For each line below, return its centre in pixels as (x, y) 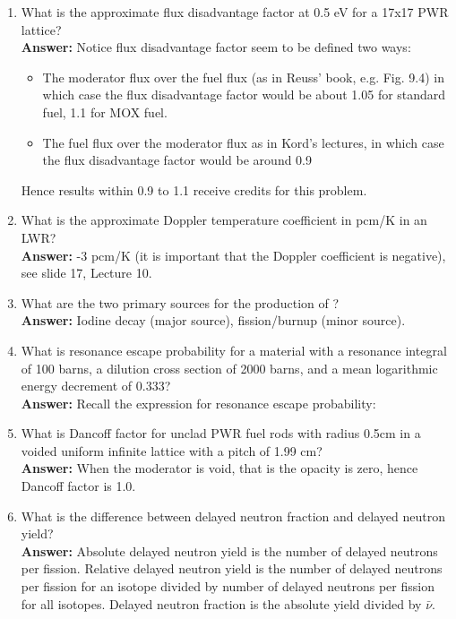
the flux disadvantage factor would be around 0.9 (177, 160)
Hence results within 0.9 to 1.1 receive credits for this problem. (194, 189)
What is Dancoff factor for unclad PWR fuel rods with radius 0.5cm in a (221, 433)
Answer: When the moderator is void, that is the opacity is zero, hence (219, 468)
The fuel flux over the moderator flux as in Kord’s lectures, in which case (243, 142)
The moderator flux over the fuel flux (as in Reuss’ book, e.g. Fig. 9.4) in (243, 77)
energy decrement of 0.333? (96, 386)
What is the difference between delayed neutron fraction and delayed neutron (233, 516)
